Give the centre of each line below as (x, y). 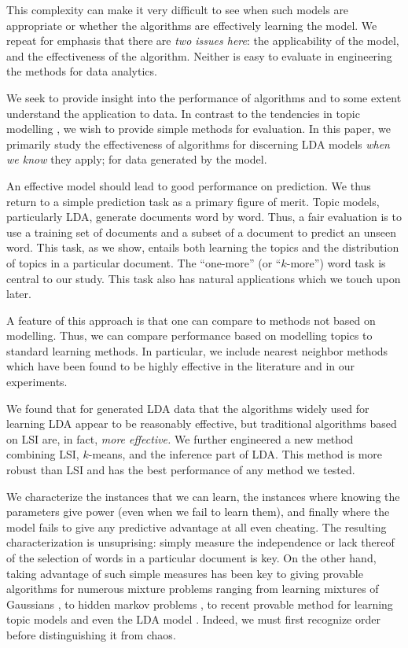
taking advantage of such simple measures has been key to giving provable (185, 573)
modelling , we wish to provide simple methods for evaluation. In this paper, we (198, 129)
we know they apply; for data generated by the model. (137, 159)
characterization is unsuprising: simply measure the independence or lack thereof (200, 542)
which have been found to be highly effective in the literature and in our (181, 366)
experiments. (37, 382)
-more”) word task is (336, 262)
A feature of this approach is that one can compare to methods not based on (191, 320)
